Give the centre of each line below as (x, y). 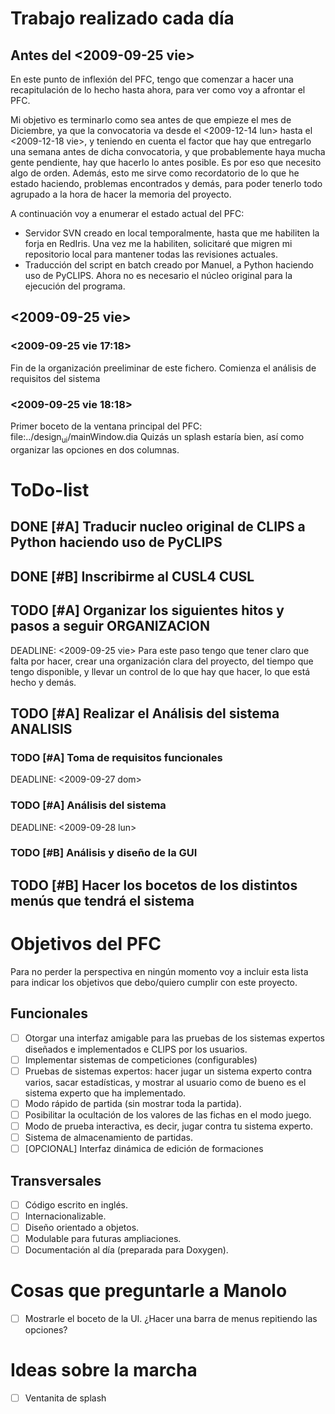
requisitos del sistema (55, 378)
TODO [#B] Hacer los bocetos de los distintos (154, 885)
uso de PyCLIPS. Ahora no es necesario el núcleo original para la (158, 275)
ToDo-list (50, 489)
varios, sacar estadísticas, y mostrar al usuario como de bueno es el (165, 1082)
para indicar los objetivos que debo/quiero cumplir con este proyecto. (154, 982)
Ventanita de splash (65, 1398)
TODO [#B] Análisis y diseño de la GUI (104, 853)
